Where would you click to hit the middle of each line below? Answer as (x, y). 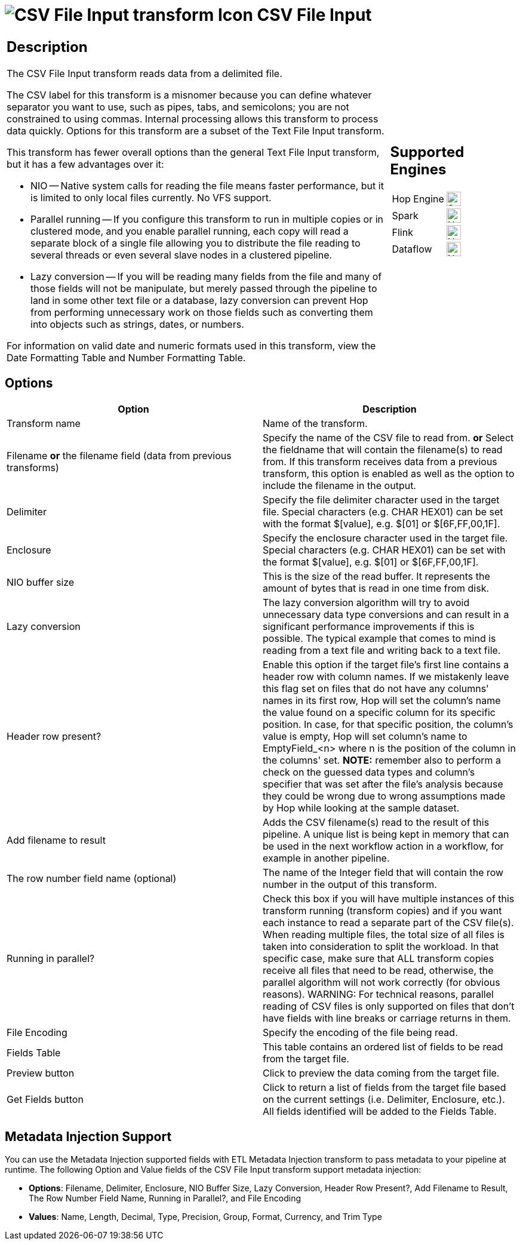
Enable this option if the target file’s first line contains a (386, 664)
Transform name (44, 423)
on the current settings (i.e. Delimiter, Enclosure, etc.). (384, 1099)
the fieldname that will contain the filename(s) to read (383, 449)
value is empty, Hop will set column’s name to (365, 736)
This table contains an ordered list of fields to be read (383, 1046)
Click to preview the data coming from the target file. (381, 1073)
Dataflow (412, 249)
